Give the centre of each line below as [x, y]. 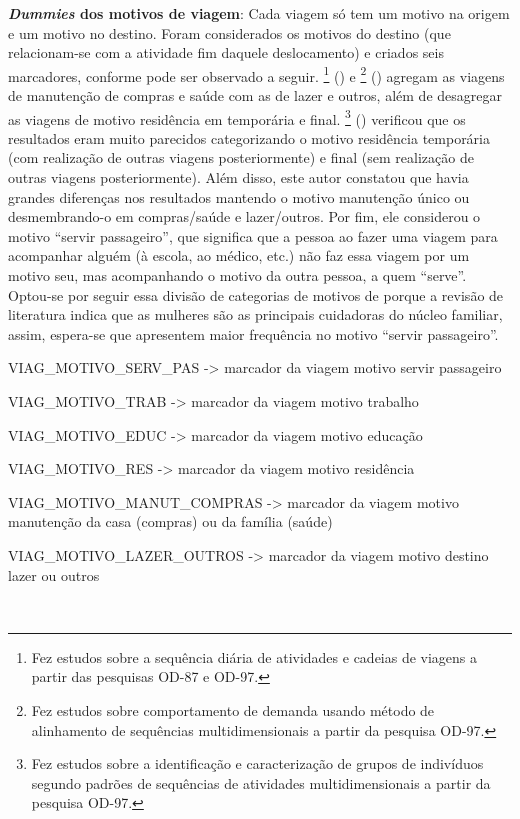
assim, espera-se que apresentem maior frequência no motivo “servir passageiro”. [253, 333]
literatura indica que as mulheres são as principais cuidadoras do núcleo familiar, [255, 314]
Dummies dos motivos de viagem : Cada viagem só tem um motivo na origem [259, 13]
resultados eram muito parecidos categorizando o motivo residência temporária [249, 137]
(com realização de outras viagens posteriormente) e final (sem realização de [241, 157]
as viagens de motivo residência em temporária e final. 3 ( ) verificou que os [237, 117]
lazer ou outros [54, 574]
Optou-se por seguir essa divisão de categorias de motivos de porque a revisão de [256, 294]
